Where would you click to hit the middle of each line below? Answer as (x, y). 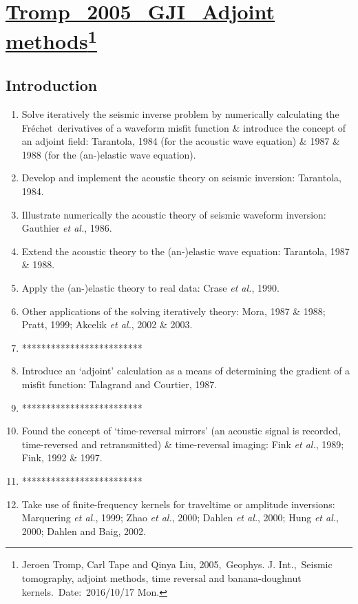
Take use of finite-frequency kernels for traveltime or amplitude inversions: (178, 504)
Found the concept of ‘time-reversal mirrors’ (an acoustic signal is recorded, (181, 431)
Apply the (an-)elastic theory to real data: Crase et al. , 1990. (150, 288)
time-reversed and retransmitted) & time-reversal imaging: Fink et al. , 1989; (183, 444)
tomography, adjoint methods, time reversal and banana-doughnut (161, 577)
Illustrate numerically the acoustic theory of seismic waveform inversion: (174, 214)
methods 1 (52, 40)
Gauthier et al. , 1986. (67, 228)
